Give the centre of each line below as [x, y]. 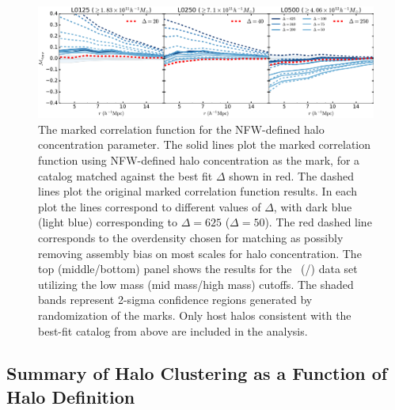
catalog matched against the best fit [125, 175]
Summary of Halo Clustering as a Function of [197, 373]
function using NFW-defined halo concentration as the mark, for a [199, 159]
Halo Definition [71, 396]
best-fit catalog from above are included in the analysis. [173, 330]
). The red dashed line [318, 222]
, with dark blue [313, 206]
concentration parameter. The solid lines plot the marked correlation [204, 144]
